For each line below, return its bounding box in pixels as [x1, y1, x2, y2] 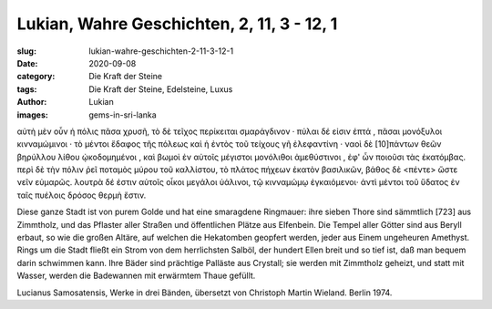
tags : [16, 83, 37, 95]
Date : [16, 57, 38, 68]
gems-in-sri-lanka [88, 109, 157, 120]
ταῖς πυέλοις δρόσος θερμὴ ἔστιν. [16, 190, 147, 201]
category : [16, 71, 56, 82]
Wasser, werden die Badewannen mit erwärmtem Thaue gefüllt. [16, 270, 256, 282]
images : [16, 109, 49, 120]
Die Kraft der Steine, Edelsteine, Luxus [88, 83, 233, 95]
